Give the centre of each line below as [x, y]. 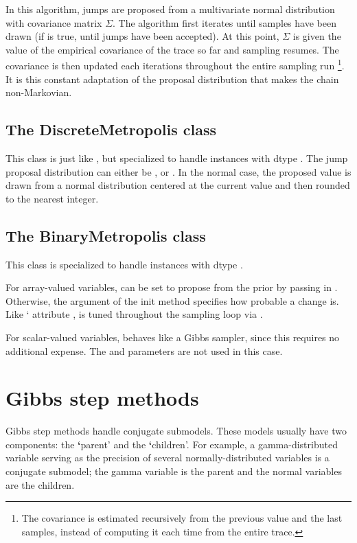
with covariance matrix [54, 22]
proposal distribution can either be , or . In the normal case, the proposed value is [178, 171]
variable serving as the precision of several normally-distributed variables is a [168, 458]
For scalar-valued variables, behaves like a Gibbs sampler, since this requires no [173, 337]
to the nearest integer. [52, 198]
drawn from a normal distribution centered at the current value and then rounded [178, 185]
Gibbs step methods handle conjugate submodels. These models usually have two [176, 431]
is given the [317, 36]
